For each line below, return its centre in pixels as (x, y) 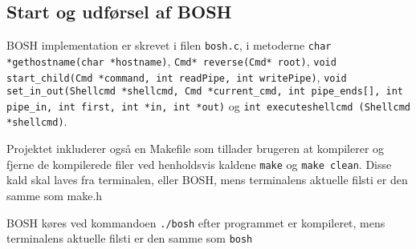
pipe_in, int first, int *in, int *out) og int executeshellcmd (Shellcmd (208, 105)
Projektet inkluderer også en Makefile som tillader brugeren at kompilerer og (196, 149)
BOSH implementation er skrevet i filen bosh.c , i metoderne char (169, 45)
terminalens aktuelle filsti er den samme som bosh (130, 238)
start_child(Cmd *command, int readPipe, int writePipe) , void (177, 76)
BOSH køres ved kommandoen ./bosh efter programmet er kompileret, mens (196, 222)
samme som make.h (55, 195)
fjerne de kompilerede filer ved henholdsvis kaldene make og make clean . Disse (199, 164)
